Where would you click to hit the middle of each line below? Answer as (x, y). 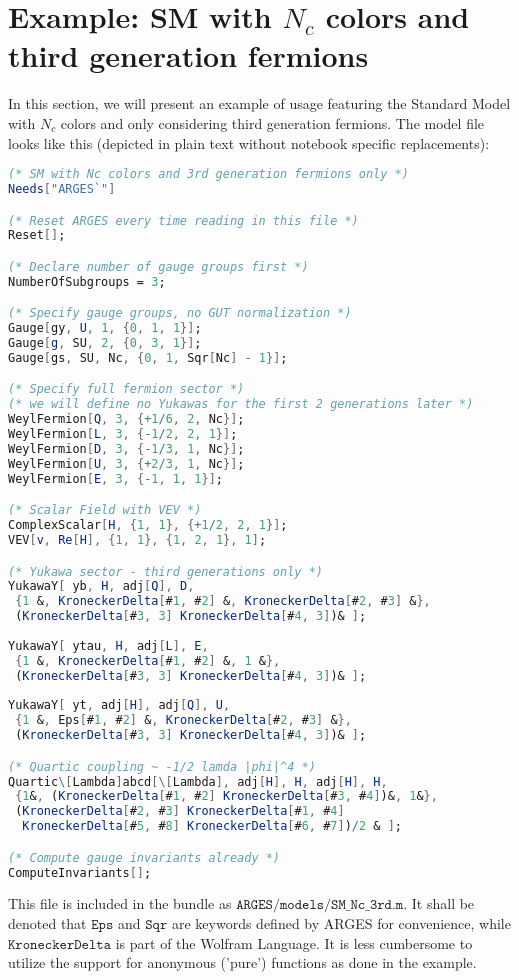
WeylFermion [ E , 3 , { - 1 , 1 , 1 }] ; (115, 478)
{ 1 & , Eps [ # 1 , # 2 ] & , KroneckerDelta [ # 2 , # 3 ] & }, (183, 720)
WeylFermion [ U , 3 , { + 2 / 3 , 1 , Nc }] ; (126, 463)
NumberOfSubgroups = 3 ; (87, 281)
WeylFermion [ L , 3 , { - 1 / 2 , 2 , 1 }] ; (123, 434)
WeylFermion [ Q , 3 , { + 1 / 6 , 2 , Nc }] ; (126, 419)
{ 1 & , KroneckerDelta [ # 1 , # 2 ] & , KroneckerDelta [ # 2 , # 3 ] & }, (223, 601)
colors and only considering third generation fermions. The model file (272, 122)
